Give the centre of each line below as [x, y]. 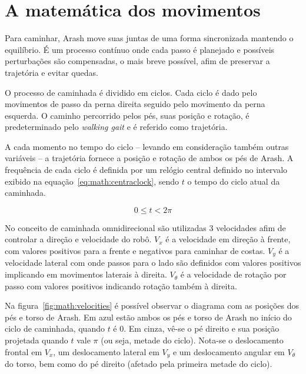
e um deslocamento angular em [229, 351]
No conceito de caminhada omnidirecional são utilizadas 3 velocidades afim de [145, 227]
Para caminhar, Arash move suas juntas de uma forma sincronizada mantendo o [149, 38]
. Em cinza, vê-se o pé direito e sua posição [202, 328]
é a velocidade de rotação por [233, 274]
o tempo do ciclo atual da [234, 181]
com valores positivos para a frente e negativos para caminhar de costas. [135, 251]
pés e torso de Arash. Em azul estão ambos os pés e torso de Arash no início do [148, 317]
